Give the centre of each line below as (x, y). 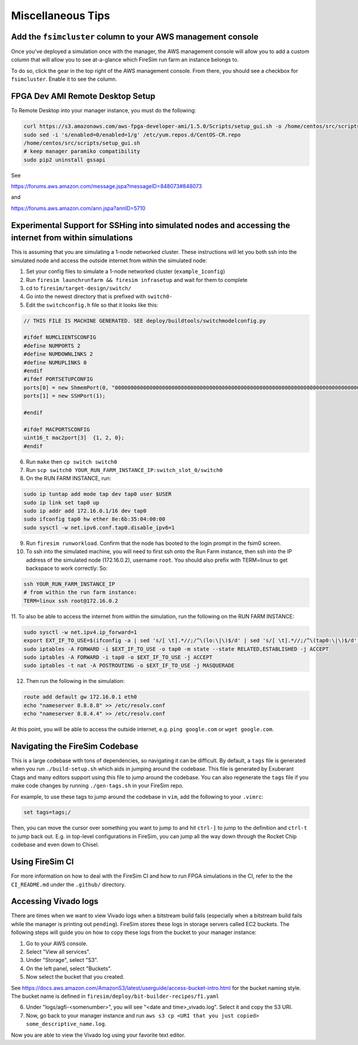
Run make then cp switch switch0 (72, 462)
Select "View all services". (58, 952)
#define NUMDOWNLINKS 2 (58, 354)
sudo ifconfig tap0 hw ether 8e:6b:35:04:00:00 (94, 519)
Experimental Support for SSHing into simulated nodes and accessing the (151, 225)
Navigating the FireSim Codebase (75, 746)
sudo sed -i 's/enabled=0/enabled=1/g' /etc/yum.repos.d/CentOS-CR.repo (132, 135)
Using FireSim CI (42, 862)
